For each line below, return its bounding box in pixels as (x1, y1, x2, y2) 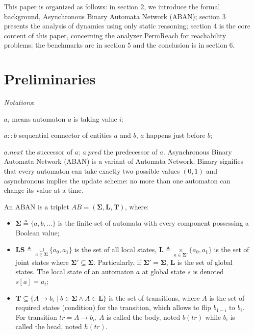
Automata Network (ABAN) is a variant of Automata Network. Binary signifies (4, 156, 244, 166)
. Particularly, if (94, 257, 141, 267)
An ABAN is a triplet (4, 201, 69, 211)
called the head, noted (15, 321, 82, 332)
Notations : (4, 97, 35, 107)
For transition (15, 311, 57, 322)
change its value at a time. (4, 185, 83, 195)
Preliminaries (4, 69, 96, 89)
